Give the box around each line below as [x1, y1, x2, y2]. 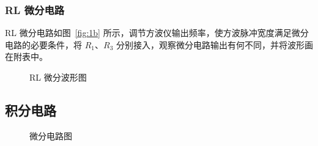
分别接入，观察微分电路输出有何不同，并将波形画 [116, 38, 313, 51]
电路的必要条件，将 [5, 38, 82, 51]
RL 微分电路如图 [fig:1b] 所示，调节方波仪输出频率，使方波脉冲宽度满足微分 [5, 26, 309, 39]
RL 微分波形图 [29, 71, 87, 83]
